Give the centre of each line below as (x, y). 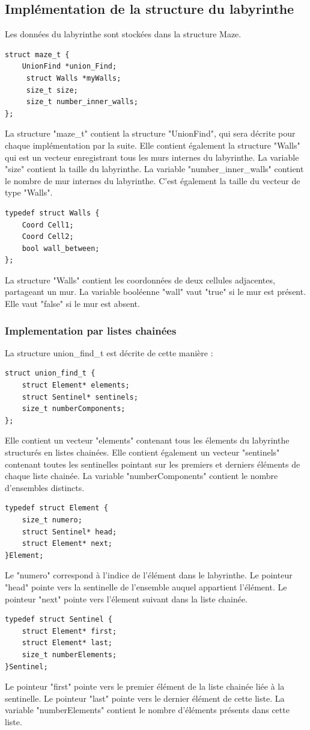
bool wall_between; (61, 248)
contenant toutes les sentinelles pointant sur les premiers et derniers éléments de (153, 464)
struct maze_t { (37, 54)
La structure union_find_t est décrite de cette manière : (109, 352)
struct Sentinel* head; (69, 532)
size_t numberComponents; (74, 409)
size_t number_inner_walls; (82, 102)
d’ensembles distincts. (45, 487)
